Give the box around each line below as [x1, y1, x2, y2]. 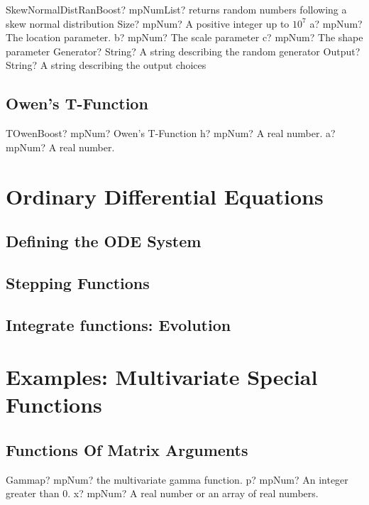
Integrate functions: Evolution [6, 313, 231, 335]
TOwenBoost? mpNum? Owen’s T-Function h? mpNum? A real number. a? [6, 126, 336, 141]
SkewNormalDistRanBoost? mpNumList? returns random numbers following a [6, 2, 347, 16]
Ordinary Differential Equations [6, 181, 324, 210]
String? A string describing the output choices [6, 58, 206, 72]
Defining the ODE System [6, 230, 202, 252]
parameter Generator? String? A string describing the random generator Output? [6, 43, 360, 58]
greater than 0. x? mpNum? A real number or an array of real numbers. [6, 486, 319, 501]
